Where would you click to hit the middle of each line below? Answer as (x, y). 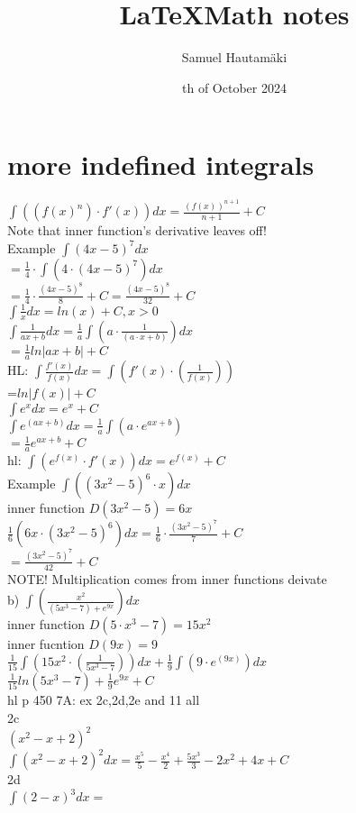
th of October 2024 (234, 87)
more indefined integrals (161, 164)
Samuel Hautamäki (234, 57)
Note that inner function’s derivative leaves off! (137, 230)
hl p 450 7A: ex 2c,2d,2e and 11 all (104, 699)
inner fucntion (46, 644)
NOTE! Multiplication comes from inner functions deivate (167, 578)
